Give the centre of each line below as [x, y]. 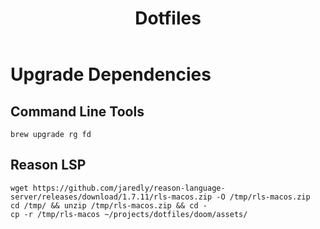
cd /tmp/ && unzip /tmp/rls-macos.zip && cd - [109, 205]
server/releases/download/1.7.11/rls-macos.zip [111, 197]
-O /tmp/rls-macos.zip [263, 197]
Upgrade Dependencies [111, 74]
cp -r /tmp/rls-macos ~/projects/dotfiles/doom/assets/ [129, 214]
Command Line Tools [77, 111]
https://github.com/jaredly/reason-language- [129, 188]
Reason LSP [48, 165]
